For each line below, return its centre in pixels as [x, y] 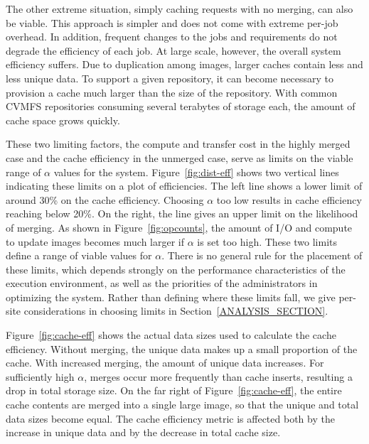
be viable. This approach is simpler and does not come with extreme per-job [172, 22]
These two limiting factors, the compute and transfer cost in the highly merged [178, 144]
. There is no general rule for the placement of [262, 255]
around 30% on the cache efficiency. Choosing [105, 199]
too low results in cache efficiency [289, 199]
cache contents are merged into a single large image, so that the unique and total [182, 405]
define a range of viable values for [79, 255]
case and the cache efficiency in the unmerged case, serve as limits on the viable [180, 157]
